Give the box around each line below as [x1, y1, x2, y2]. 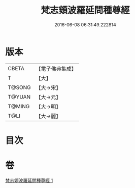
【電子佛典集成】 [36, 65, 77, 72]
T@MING [8, 103, 30, 110]
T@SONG [8, 84, 31, 91]
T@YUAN [8, 93, 31, 100]
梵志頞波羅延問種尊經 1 [5, 177, 53, 183]
